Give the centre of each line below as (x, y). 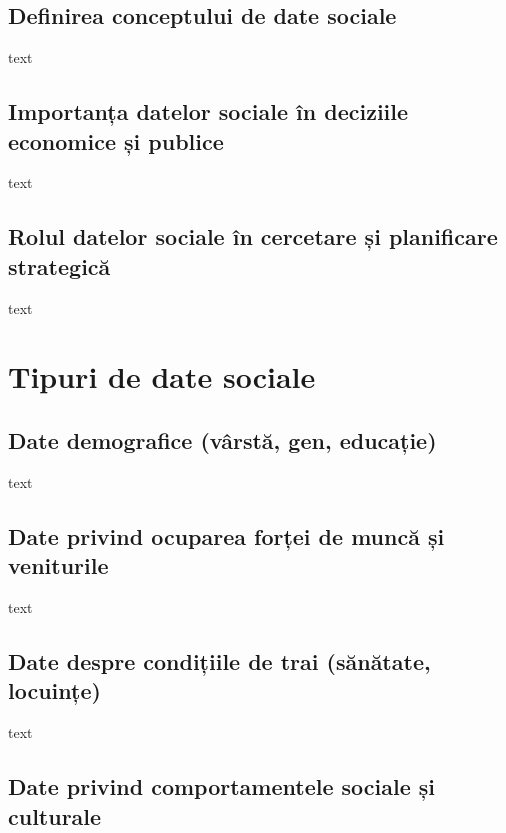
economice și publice (116, 140)
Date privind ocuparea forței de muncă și (226, 535)
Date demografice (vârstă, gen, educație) (222, 439)
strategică (59, 265)
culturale (55, 815)
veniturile (58, 565)
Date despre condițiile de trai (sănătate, (219, 660)
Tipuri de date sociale (162, 376)
